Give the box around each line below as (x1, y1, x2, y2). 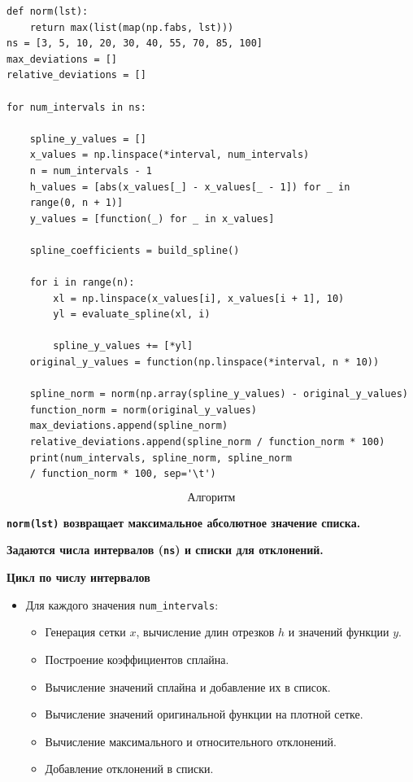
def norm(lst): (7, 6, 89, 17)
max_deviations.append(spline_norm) (29, 420, 228, 432)
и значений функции (288, 623, 389, 640)
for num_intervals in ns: (7, 101, 146, 113)
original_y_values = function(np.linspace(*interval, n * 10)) (29, 356, 380, 369)
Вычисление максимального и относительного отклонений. (45, 732, 337, 749)
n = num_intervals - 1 (29, 164, 152, 177)
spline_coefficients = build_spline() (29, 244, 240, 256)
